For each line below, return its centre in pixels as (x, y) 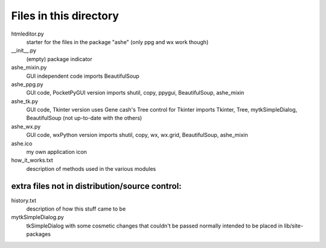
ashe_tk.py (25, 101)
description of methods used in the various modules (91, 168)
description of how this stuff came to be (76, 209)
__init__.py (24, 51)
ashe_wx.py (26, 126)
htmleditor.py (28, 34)
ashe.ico (22, 143)
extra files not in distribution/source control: (96, 186)
